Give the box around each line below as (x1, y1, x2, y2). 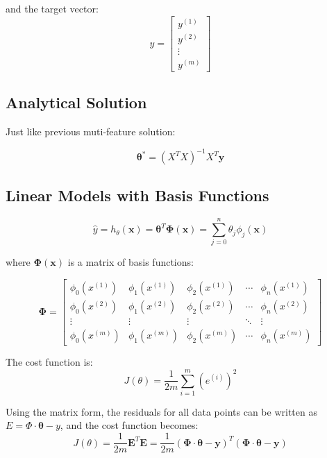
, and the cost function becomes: (60, 418, 199, 432)
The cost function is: (6, 355, 93, 369)
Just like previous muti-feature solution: (6, 124, 176, 138)
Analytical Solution (6, 92, 147, 113)
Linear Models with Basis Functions (6, 185, 269, 206)
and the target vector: (6, 1, 99, 15)
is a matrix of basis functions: (67, 255, 194, 269)
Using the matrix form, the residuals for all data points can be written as (6, 404, 317, 418)
